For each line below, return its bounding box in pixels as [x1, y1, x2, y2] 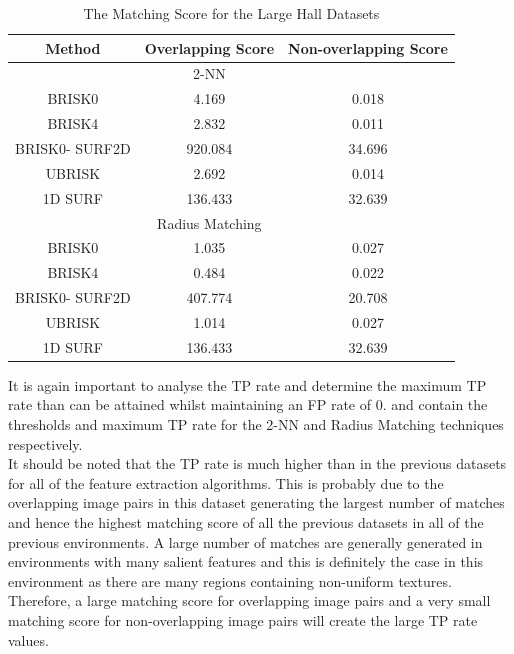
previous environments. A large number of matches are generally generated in [8, 531, 483, 552]
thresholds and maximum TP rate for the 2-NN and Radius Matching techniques [8, 414, 504, 434]
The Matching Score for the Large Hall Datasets [83, 3, 380, 23]
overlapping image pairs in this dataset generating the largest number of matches [8, 492, 505, 513]
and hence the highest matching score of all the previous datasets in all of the [8, 511, 484, 532]
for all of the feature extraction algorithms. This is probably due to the [8, 472, 444, 493]
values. [8, 629, 49, 650]
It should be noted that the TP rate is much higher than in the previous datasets [8, 453, 507, 474]
